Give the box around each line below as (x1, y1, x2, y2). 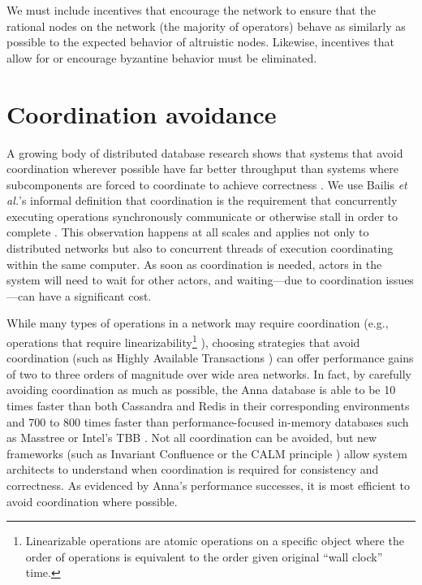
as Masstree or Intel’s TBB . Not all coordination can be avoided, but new (6, 429, 377, 446)
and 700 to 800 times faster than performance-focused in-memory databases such (6, 413, 409, 430)
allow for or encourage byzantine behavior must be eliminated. (6, 49, 317, 66)
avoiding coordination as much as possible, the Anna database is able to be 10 (6, 381, 396, 398)
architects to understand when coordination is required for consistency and (6, 461, 379, 478)
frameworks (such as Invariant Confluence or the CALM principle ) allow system (6, 444, 407, 461)
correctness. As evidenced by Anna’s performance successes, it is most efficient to (6, 477, 411, 494)
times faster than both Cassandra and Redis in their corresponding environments (6, 397, 410, 414)
